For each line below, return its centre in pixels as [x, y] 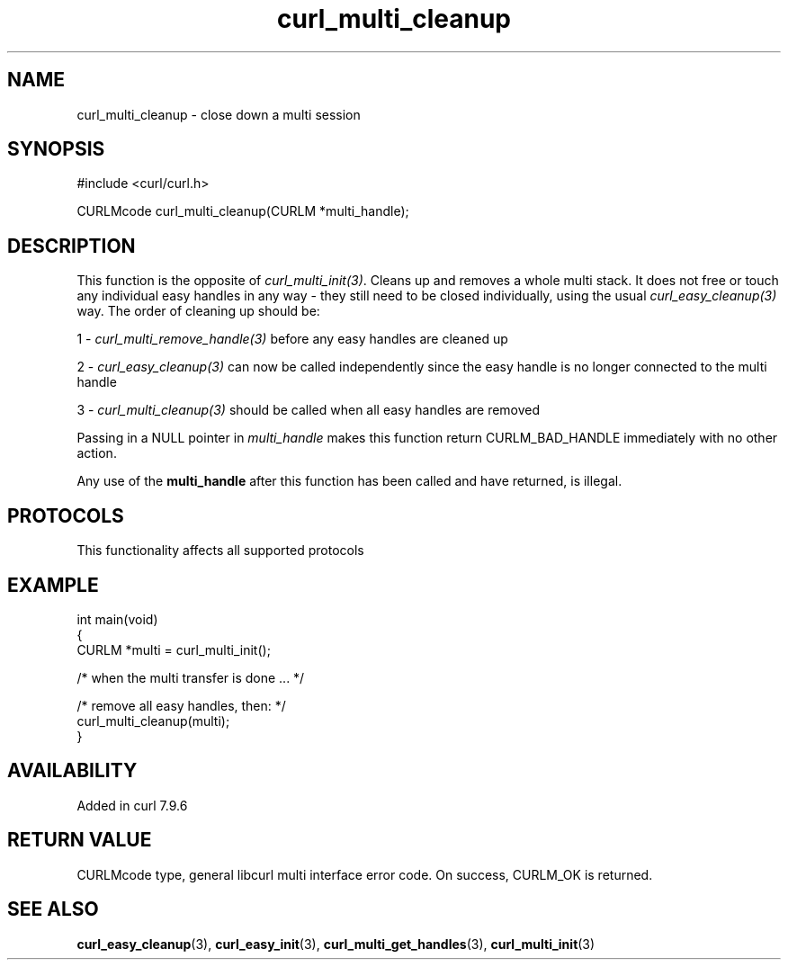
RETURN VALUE [80, 840]
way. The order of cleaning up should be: [198, 311]
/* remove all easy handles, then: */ [181, 705]
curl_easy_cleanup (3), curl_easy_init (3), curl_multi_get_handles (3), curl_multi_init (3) [336, 944]
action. [97, 453]
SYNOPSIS [56, 149]
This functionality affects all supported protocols [220, 551]
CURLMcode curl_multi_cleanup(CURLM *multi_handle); [243, 211]
